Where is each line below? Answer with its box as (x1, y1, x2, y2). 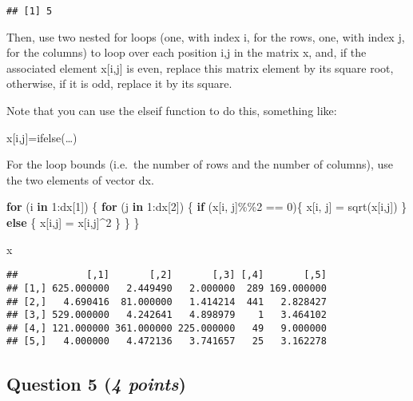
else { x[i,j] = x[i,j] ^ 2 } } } (6, 214, 140, 230)
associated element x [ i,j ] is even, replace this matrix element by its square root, (6, 59, 394, 76)
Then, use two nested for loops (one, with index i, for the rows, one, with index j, (6, 28, 405, 45)
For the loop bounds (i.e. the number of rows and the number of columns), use (6, 156, 394, 173)
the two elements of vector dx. (6, 171, 154, 188)
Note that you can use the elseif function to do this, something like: (6, 102, 337, 119)
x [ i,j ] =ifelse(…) (6, 129, 77, 145)
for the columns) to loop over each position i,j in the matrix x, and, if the (6, 44, 367, 61)
